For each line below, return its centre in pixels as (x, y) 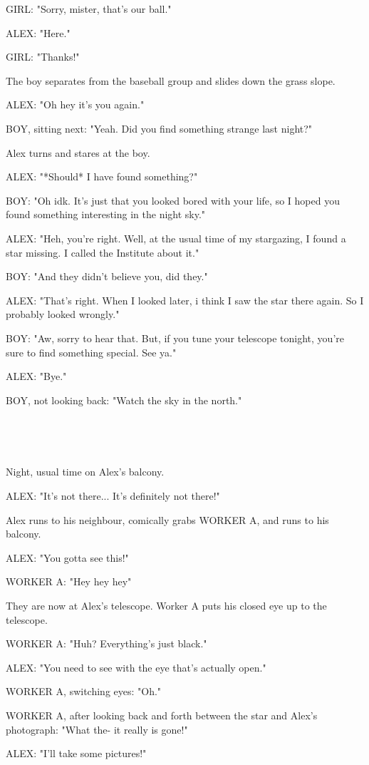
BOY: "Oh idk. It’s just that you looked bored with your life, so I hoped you (173, 200)
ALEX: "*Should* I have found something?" (102, 176)
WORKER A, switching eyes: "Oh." (84, 691)
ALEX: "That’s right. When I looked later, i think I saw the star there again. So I (185, 300)
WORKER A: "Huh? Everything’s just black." (106, 643)
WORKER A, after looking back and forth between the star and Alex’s (162, 715)
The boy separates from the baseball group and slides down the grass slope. (171, 80)
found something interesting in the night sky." (106, 214)
